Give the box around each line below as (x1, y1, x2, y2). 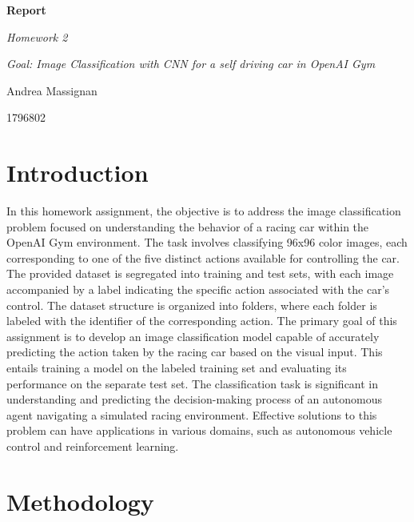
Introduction (6, 156, 149, 189)
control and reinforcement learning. (6, 438, 179, 454)
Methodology (6, 484, 154, 517)
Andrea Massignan (6, 82, 98, 98)
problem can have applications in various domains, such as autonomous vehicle (6, 422, 392, 439)
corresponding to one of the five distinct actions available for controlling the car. (6, 249, 400, 266)
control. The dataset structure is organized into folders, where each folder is (6, 296, 377, 313)
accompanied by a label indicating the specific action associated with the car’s (6, 281, 390, 298)
